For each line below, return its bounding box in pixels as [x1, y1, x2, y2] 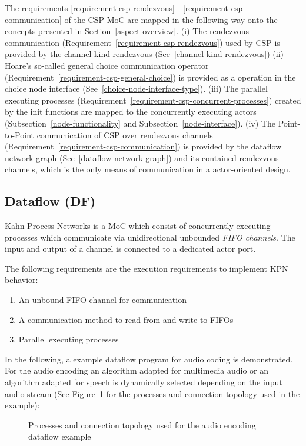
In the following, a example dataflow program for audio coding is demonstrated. [5, 352, 293, 365]
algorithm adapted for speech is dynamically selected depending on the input [5, 376, 282, 388]
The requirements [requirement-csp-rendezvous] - [5, 2, 181, 14]
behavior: [5, 274, 38, 286]
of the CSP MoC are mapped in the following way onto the [64, 13, 278, 25]
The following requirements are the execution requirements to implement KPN [5, 262, 288, 274]
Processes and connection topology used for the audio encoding [28, 418, 256, 431]
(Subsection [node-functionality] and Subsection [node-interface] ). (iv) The [5, 117, 275, 129]
